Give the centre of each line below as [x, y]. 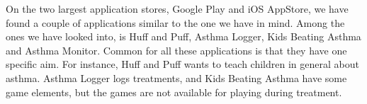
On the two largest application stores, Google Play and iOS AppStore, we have [177, 8]
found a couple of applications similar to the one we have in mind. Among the [175, 22]
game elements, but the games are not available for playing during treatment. [174, 92]
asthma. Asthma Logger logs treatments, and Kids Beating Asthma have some [176, 77]
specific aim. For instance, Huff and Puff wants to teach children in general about [182, 64]
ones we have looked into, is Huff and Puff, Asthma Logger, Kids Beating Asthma [183, 36]
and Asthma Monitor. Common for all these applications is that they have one [176, 50]
